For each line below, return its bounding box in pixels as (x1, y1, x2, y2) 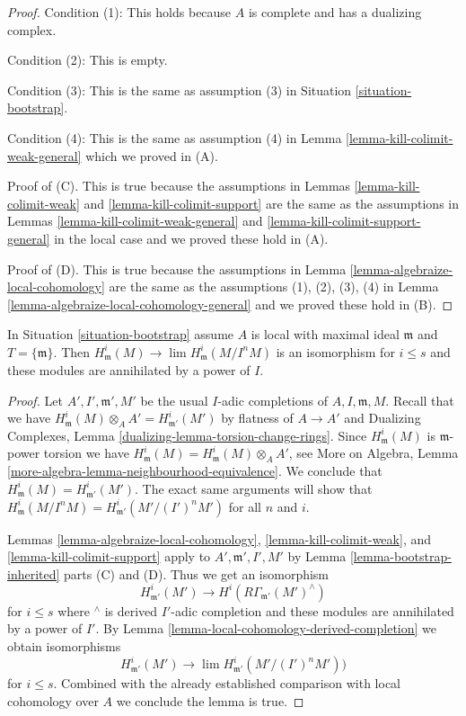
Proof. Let (7, 390, 63, 409)
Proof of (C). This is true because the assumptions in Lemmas (7, 176, 351, 195)
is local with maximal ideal (251, 325, 400, 344)
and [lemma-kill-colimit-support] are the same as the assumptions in (84, 193, 459, 212)
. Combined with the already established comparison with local (53, 674, 400, 693)
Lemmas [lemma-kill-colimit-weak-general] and (7, 211, 263, 230)
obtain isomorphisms (7, 637, 121, 656)
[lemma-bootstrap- (349, 547, 452, 566)
